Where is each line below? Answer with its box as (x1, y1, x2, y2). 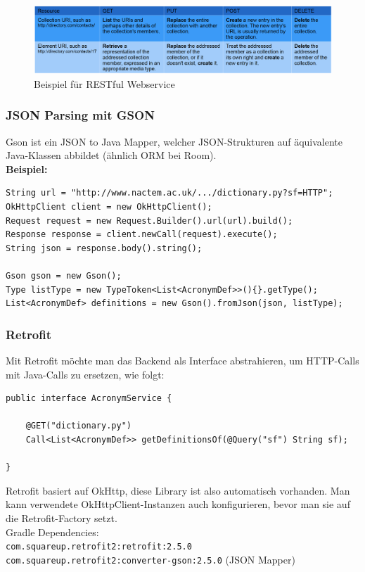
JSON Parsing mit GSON (6, 106, 155, 124)
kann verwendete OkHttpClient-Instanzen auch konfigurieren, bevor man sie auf (6, 497, 350, 511)
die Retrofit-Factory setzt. (6, 510, 117, 525)
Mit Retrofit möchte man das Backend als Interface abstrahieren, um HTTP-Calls (6, 353, 359, 368)
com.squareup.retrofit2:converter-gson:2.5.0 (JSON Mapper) (6, 552, 295, 566)
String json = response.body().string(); (6, 243, 203, 253)
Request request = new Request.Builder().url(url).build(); (6, 215, 293, 226)
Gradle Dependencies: (6, 524, 99, 539)
